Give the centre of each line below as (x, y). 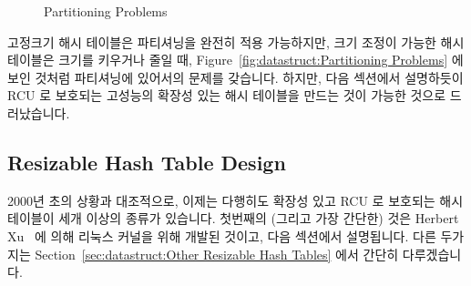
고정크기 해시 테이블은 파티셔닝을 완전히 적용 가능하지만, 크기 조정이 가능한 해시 (236, 41)
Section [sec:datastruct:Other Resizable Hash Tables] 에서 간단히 (217, 254)
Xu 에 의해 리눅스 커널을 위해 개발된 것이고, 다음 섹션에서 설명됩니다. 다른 (222, 235)
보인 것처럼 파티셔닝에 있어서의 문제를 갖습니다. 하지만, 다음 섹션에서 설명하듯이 (235, 77)
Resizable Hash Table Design (147, 162)
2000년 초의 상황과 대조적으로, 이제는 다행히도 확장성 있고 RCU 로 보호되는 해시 (235, 200)
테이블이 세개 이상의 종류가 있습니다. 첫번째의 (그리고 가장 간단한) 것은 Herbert (233, 218)
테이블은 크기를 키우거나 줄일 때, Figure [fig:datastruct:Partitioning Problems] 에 (235, 60)
